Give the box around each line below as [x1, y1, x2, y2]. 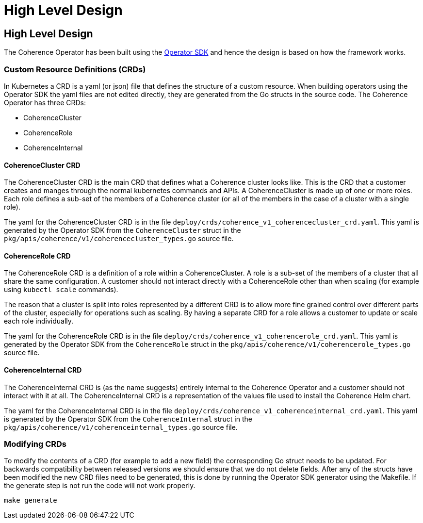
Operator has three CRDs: [4, 98, 86, 107]
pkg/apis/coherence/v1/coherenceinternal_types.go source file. [4, 423, 238, 431]
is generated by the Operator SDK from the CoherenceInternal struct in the [4, 414, 252, 423]
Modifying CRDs [4, 439, 67, 449]
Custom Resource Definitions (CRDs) [4, 64, 146, 74]
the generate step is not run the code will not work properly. [4, 481, 195, 490]
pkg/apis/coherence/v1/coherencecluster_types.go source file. [4, 234, 234, 243]
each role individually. [4, 317, 74, 326]
